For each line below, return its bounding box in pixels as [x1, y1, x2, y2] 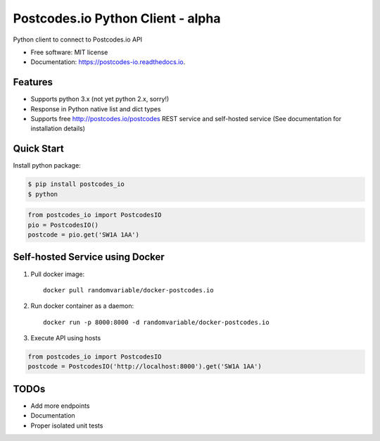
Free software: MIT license [30, 48, 108, 56]
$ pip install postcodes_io [27, 180, 125, 188]
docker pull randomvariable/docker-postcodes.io [43, 286, 214, 294]
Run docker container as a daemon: [30, 302, 134, 310]
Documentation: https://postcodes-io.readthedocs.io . [30, 58, 186, 66]
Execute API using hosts [30, 334, 101, 342]
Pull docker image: [30, 270, 84, 278]
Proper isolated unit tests [30, 421, 103, 430]
